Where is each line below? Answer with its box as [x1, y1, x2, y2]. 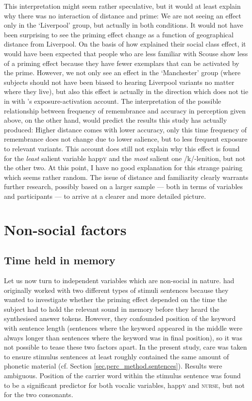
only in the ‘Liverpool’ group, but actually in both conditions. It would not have [4, 20, 243, 30]
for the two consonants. [4, 389, 73, 400]
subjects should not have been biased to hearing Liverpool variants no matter [4, 77, 235, 87]
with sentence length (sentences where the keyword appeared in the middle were [4, 323, 243, 333]
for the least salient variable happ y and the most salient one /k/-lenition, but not [4, 153, 246, 163]
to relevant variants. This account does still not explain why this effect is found [4, 143, 240, 153]
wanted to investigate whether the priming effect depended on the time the [4, 294, 227, 305]
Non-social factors [4, 219, 127, 239]
